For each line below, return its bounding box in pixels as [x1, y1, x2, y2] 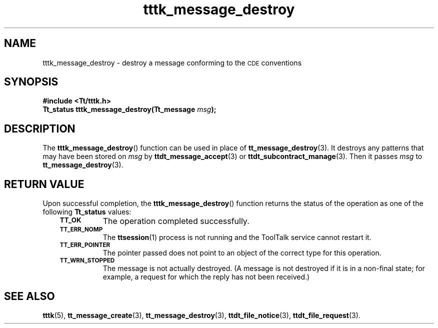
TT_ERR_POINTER [59, 241, 110, 249]
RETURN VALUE [4, 177, 84, 190]
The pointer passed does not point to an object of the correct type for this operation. [102, 248, 381, 257]
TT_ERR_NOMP [59, 226, 103, 233]
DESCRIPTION [4, 122, 75, 135]
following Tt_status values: [42, 207, 131, 216]
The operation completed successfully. [102, 216, 249, 226]
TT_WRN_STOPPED [59, 257, 115, 264]
